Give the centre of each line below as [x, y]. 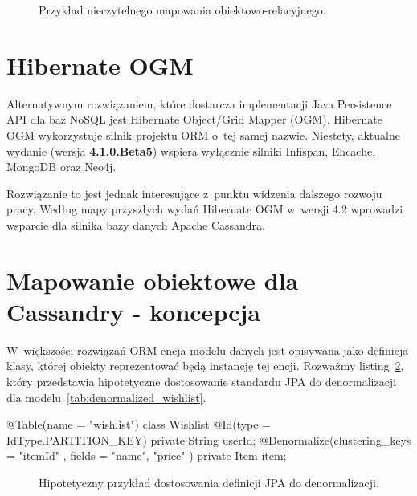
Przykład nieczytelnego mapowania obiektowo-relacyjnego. [182, 10]
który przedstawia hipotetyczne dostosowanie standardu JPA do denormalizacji [202, 381]
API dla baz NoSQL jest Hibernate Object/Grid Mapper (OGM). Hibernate [194, 119]
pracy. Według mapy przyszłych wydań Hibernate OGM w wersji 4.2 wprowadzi [205, 209]
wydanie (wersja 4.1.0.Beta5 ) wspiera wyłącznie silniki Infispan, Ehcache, [191, 150]
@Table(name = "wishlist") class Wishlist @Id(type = [139, 424]
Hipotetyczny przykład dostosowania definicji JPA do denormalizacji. [209, 482]
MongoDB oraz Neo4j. [61, 167]
